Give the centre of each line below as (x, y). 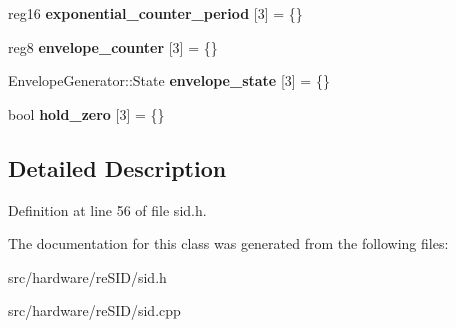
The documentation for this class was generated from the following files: (228, 243)
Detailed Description (117, 167)
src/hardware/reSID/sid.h (87, 276)
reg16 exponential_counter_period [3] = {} (155, 13)
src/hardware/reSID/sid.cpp (94, 310)
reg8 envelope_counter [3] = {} (113, 46)
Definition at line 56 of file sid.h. (107, 209)
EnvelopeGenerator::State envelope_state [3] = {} (169, 80)
